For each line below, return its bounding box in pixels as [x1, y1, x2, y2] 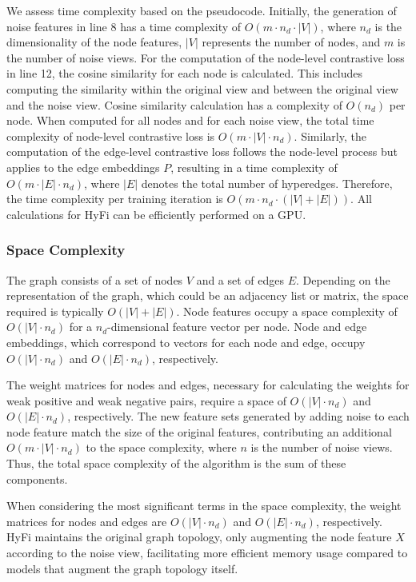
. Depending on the [296, 271, 390, 288]
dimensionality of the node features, [6, 34, 182, 50]
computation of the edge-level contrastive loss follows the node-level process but [6, 143, 398, 160]
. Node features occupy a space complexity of [176, 302, 398, 319]
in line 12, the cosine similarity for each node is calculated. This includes [6, 65, 362, 82]
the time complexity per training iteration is [6, 190, 223, 207]
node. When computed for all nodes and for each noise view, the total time [6, 112, 374, 129]
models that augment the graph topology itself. [6, 560, 238, 576]
